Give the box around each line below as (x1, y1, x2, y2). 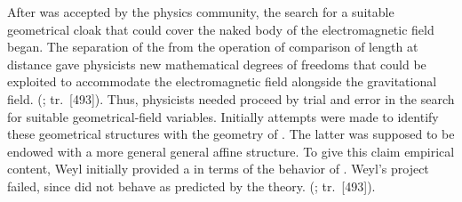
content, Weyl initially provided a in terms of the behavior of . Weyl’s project (7, 159, 429, 178)
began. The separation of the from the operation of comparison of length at (7, 37, 418, 56)
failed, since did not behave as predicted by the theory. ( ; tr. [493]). (7, 176, 376, 195)
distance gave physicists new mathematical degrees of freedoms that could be (7, 54, 426, 73)
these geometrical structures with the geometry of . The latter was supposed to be (7, 125, 455, 143)
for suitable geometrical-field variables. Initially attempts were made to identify (7, 107, 439, 125)
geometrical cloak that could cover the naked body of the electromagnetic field (7, 20, 434, 38)
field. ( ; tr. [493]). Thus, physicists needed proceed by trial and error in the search (7, 89, 455, 108)
